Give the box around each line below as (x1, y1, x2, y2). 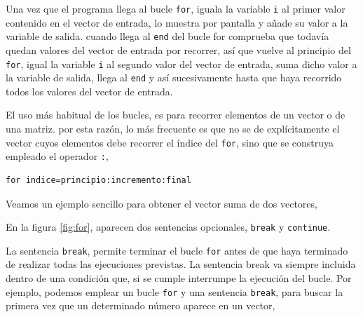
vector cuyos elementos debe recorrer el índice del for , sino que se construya (6, 135, 334, 149)
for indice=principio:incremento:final (6, 175, 191, 185)
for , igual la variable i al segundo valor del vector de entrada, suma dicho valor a (6, 56, 357, 71)
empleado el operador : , (6, 149, 109, 163)
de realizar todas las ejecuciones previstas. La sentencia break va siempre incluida (6, 257, 356, 271)
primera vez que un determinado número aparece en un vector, (6, 298, 275, 313)
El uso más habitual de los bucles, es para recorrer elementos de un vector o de (6, 107, 345, 122)
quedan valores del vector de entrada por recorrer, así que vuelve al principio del (6, 42, 351, 57)
